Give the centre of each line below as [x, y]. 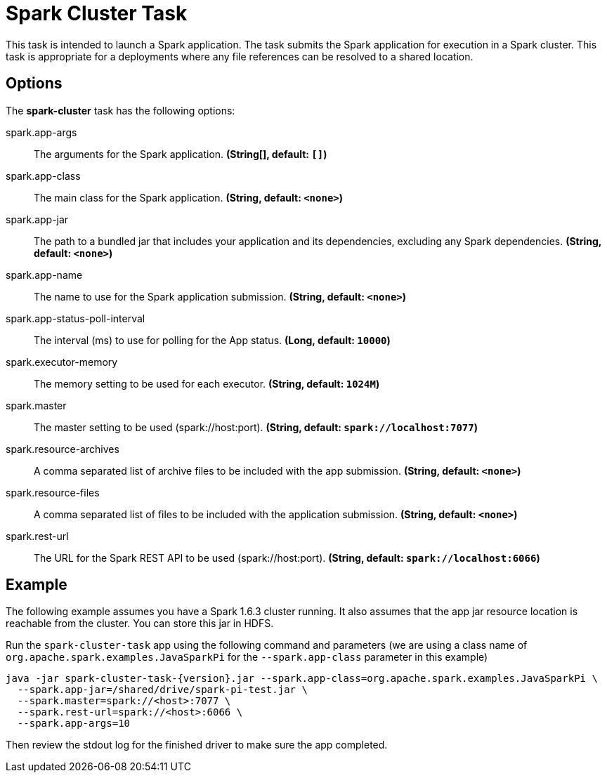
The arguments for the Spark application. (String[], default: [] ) [181, 154]
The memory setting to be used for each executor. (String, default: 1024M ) [207, 383]
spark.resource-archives [63, 449]
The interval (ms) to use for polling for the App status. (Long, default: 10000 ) [212, 340]
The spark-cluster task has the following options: [120, 110]
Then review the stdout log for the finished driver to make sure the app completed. [197, 745]
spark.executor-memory [62, 362]
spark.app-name [44, 275]
